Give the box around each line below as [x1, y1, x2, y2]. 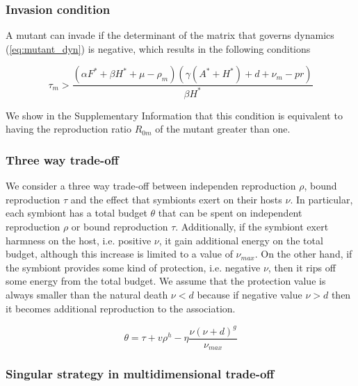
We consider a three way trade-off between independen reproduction [6, 178, 296, 193]
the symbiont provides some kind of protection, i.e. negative [6, 260, 261, 274]
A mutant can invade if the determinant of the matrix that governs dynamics [6, 28, 334, 42]
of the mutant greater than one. [155, 121, 291, 136]
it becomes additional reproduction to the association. [6, 301, 236, 315]
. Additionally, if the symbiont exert [175, 219, 329, 233]
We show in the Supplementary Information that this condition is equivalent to [6, 108, 343, 122]
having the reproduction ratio [6, 121, 131, 136]
